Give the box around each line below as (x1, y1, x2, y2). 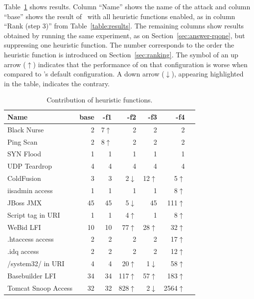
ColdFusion (7, 173, 41, 183)
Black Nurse (7, 124, 44, 134)
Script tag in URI (7, 209, 60, 220)
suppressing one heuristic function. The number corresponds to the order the (4, 40, 234, 50)
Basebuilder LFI (7, 270, 56, 280)
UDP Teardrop (7, 161, 52, 171)
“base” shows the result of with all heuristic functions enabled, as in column (4, 11, 235, 21)
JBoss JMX (7, 197, 42, 207)
